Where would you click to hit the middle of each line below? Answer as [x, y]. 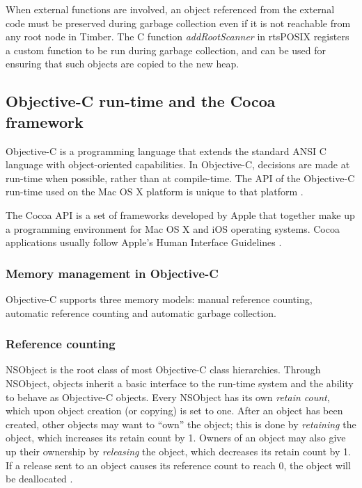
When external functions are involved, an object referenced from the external [170, 9]
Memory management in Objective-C [112, 273]
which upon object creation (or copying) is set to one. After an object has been [174, 410]
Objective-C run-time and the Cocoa [141, 101]
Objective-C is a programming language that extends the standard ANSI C [166, 151]
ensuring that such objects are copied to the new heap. [123, 64]
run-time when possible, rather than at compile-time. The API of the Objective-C [180, 178]
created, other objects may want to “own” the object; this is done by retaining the [181, 424]
